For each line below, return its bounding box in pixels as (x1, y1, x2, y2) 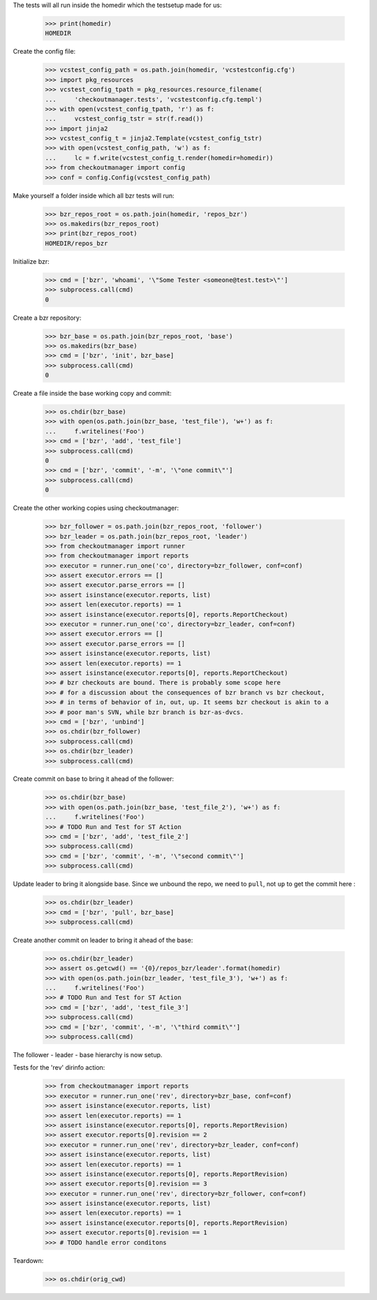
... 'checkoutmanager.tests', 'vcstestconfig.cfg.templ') (45, 95, 263, 103)
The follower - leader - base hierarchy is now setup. (13, 1051, 163, 1059)
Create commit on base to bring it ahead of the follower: (13, 775, 175, 783)
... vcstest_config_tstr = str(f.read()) (45, 115, 204, 123)
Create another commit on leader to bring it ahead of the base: (13, 936, 193, 944)
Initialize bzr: (13, 257, 50, 265)
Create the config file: (13, 47, 76, 56)
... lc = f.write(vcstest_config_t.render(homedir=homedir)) (45, 154, 274, 162)
